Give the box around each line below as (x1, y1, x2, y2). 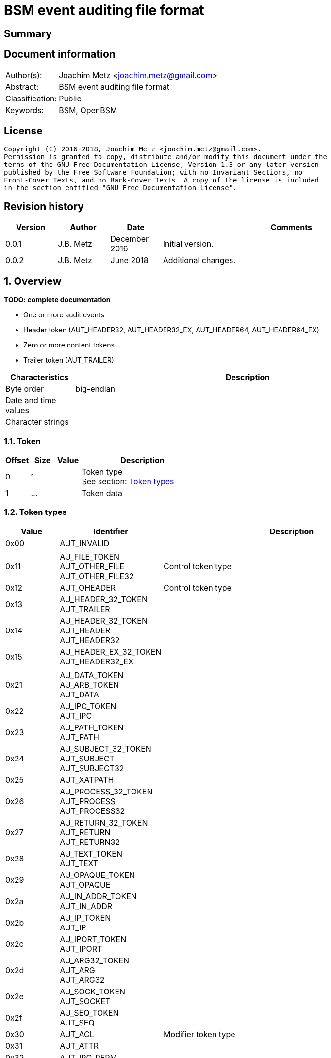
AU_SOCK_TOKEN (60, 986, 126, 996)
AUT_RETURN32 (60, 837, 120, 847)
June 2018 (110, 255, 149, 265)
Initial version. (163, 239, 214, 249)
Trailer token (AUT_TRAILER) (23, 356, 114, 364)
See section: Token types (82, 476, 174, 486)
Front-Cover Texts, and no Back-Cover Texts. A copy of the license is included (4, 176, 319, 184)
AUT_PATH (60, 732, 99, 742)
